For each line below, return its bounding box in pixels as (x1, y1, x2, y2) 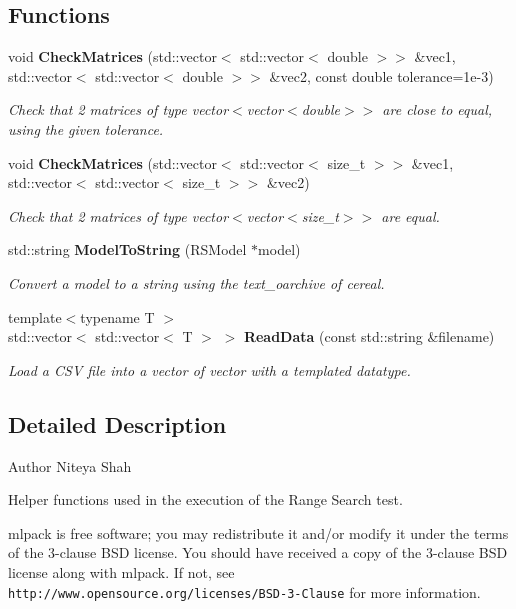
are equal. (381, 205, 440, 226)
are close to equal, (382, 99, 493, 120)
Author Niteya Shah (8, 455, 132, 476)
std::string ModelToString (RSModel (8, 239, 247, 260)
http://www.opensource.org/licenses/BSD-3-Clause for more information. (8, 581, 481, 602)
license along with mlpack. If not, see (8, 561, 235, 582)
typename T (80, 306, 155, 327)
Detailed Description (8, 408, 227, 439)
